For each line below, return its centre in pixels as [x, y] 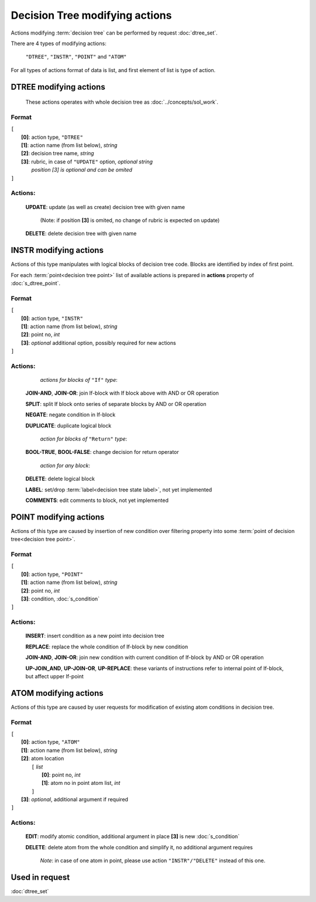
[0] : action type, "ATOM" [51, 742]
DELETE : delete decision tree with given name [81, 234]
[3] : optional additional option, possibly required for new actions [99, 343]
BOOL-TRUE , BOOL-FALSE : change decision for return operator [102, 452]
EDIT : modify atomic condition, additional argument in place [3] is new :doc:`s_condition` [133, 836]
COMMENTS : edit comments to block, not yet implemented [97, 500]
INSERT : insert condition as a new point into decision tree [95, 636]
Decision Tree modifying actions [91, 15]
